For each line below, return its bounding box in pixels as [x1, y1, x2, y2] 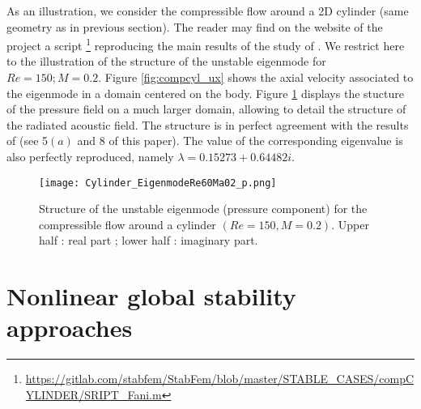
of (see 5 [6, 132, 49, 149]
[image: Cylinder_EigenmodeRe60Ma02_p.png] [39, 177, 277, 189]
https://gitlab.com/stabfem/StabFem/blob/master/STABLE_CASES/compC [25, 370, 415, 387]
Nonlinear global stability [6, 279, 296, 313]
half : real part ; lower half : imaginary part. [39, 232, 258, 249]
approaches [6, 311, 133, 344]
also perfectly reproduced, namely [6, 148, 174, 164]
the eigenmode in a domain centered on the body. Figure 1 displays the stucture [6, 84, 404, 101]
